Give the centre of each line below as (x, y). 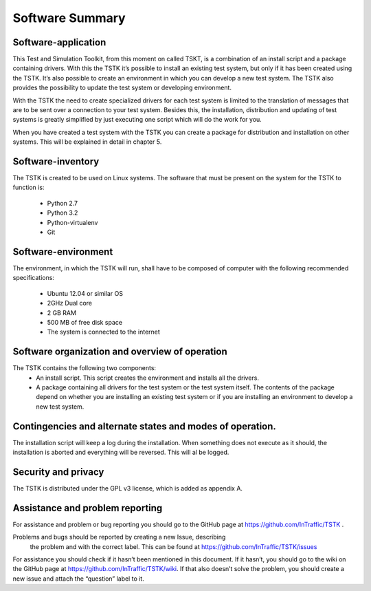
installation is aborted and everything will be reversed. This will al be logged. (121, 452)
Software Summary (69, 18)
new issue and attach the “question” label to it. (78, 579)
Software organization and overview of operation (120, 352)
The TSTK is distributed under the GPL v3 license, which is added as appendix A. (128, 488)
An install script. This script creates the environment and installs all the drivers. (147, 378)
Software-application (59, 42)
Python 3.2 (63, 213)
